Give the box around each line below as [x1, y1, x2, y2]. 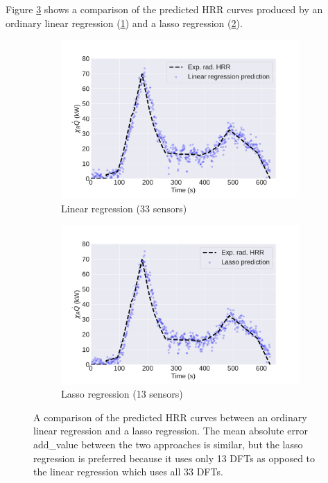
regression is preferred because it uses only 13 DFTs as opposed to [33, 450, 316, 465]
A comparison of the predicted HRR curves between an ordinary [33, 409, 307, 424]
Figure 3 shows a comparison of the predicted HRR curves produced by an [6, 2, 323, 16]
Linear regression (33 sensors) [61, 201, 187, 215]
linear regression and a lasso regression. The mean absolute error [33, 423, 308, 438]
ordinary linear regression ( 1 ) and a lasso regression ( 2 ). [6, 15, 243, 30]
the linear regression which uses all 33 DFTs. [33, 464, 223, 479]
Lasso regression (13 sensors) [61, 387, 183, 401]
